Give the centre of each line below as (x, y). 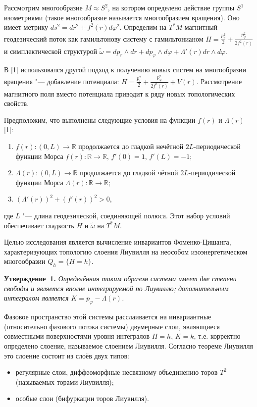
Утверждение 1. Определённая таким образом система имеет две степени (120, 279)
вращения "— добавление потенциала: (62, 81)
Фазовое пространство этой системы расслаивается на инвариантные (108, 317)
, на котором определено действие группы (171, 7)
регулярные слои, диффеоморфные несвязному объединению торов (117, 372)
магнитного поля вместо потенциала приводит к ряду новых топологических (120, 93)
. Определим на (143, 27)
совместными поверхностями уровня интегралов (77, 336)
